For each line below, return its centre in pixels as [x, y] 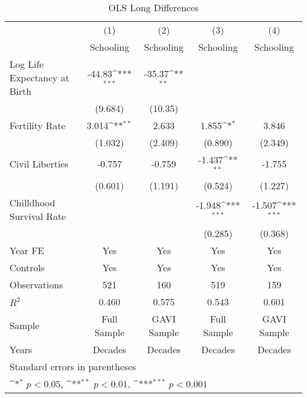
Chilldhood [32, 202]
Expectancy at [40, 78]
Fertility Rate [37, 125]
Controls [27, 267]
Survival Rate [38, 216]
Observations [36, 284]
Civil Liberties [39, 164]
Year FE [27, 250]
